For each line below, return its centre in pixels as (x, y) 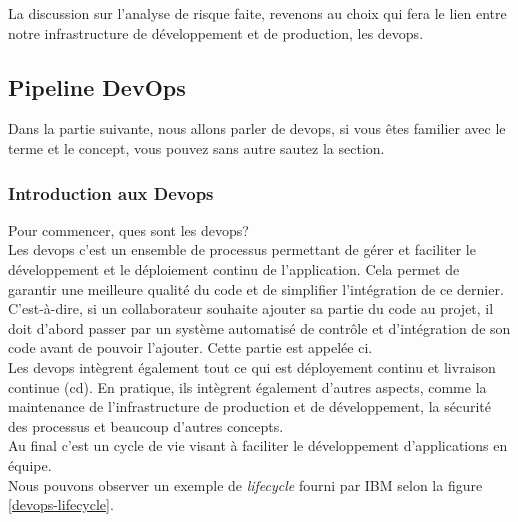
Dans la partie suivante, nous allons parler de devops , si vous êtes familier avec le (257, 128)
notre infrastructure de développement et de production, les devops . (216, 32)
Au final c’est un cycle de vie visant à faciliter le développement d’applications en (258, 445)
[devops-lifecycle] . (61, 504)
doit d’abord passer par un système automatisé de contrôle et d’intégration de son (259, 327)
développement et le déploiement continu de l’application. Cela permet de (234, 268)
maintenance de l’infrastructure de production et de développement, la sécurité (249, 406)
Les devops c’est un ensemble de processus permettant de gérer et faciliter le (242, 249)
